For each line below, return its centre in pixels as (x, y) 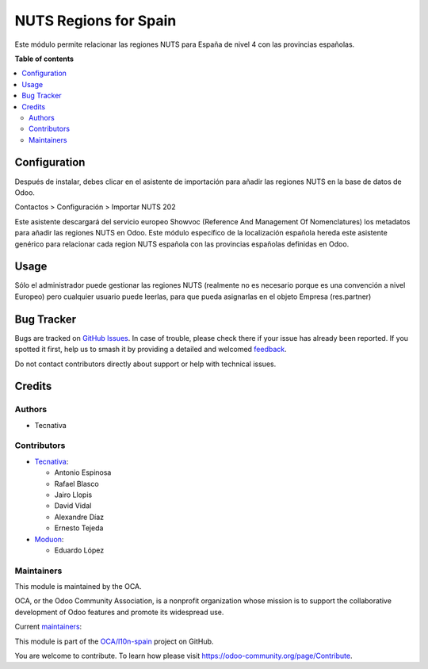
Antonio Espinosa (83, 472)
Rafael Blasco (76, 484)
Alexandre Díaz (79, 517)
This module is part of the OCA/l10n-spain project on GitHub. (114, 641)
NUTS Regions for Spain (96, 21)
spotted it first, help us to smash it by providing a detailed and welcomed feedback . (151, 350)
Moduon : (49, 539)
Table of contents (44, 59)
